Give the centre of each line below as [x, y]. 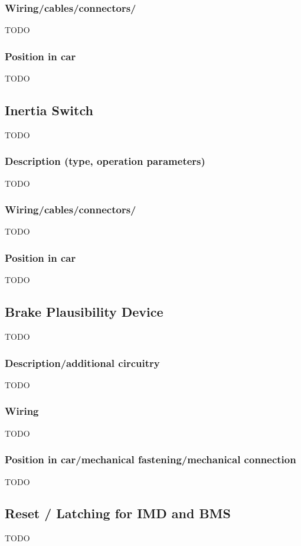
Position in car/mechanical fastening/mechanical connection [150, 459]
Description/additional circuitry [82, 363]
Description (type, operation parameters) [105, 161]
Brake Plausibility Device [84, 312]
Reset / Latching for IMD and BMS [118, 513]
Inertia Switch [49, 110]
